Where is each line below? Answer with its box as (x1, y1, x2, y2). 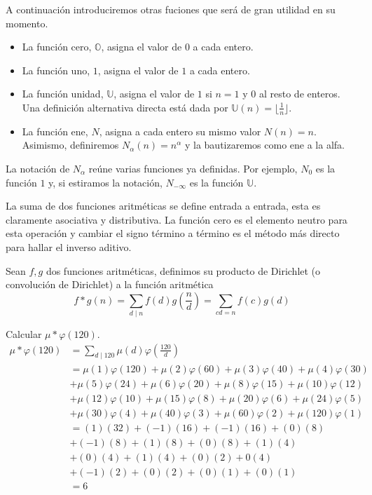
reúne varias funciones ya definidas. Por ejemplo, (88, 161, 298, 175)
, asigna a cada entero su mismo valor (99, 123, 261, 138)
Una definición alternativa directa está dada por (22, 100, 228, 114)
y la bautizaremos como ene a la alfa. (184, 137, 345, 152)
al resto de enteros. (259, 86, 340, 101)
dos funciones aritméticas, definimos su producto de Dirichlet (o (46, 263, 321, 278)
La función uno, (22, 62, 90, 77)
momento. (6, 15, 48, 30)
